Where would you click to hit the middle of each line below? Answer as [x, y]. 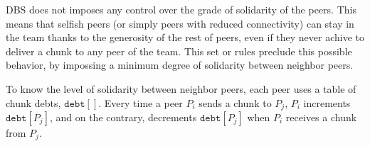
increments [327, 102]
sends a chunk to [235, 102]
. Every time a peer [141, 102]
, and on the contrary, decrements [123, 117]
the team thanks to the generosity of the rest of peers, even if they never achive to [185, 37]
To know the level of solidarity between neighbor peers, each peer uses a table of [181, 88]
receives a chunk [321, 117]
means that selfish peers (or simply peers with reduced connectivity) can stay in [180, 23]
